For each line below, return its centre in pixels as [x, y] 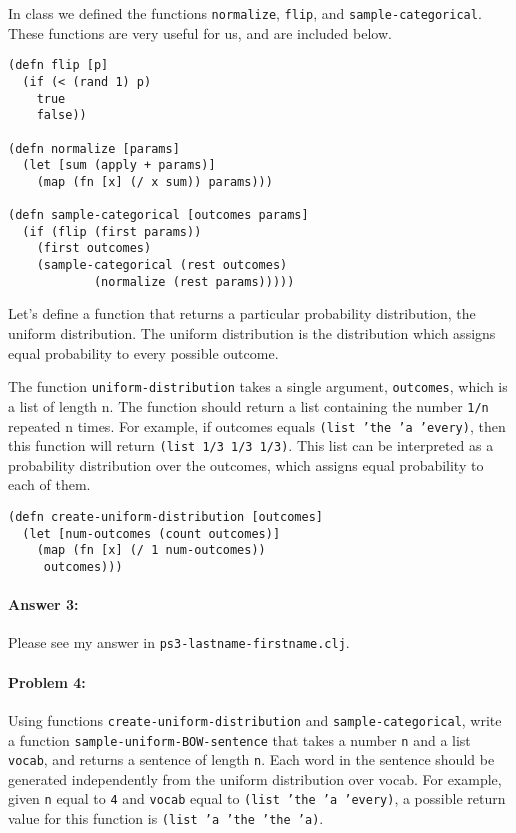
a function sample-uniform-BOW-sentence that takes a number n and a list [239, 739]
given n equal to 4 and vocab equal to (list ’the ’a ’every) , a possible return [257, 798]
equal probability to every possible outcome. [143, 352]
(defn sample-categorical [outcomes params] [158, 215]
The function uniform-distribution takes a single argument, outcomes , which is [258, 386]
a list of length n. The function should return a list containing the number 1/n [248, 405]
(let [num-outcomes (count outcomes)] [151, 533]
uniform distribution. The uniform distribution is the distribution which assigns [252, 333]
